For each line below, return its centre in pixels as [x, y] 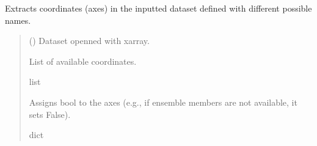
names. [18, 20]
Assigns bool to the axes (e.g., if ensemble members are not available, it [163, 102]
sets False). [50, 114]
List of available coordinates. [83, 61]
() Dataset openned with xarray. [89, 41]
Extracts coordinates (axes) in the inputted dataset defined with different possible [158, 8]
